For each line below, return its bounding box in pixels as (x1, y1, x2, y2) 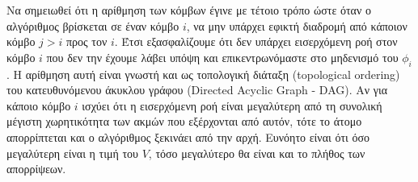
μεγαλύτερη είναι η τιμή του (6, 144, 139, 161)
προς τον (65, 33, 108, 50)
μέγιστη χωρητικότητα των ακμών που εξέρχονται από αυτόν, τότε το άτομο (6, 113, 362, 130)
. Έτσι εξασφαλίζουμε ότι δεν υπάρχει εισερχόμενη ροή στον (114, 33, 398, 50)
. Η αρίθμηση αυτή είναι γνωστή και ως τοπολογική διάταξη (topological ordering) (6, 65, 400, 82)
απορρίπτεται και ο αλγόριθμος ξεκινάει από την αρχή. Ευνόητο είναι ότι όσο (6, 128, 370, 145)
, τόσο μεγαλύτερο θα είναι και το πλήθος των (148, 144, 365, 161)
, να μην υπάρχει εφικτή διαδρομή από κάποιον (186, 17, 407, 34)
